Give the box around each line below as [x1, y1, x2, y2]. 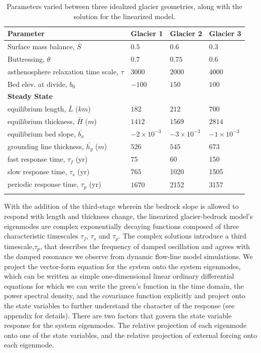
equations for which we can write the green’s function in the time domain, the [4, 280, 244, 291]
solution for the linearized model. [73, 11, 175, 21]
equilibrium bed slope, [8, 128, 76, 139]
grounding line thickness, [8, 141, 84, 151]
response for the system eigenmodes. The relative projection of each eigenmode [4, 320, 247, 330]
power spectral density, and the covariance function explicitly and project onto [4, 290, 245, 301]
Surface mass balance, [8, 41, 75, 52]
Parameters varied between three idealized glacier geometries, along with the [7, 1, 242, 11]
